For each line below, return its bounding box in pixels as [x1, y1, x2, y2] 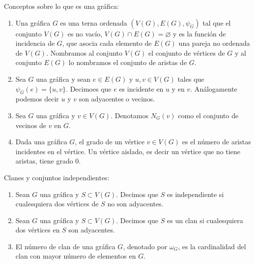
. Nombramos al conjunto [46, 47, 123, 58]
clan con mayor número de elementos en [15, 251, 136, 261]
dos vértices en [15, 225, 60, 235]
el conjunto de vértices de [148, 47, 225, 58]
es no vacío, [67, 28, 103, 38]
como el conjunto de [178, 110, 239, 120]
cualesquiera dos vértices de [15, 198, 99, 209]
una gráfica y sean [36, 73, 91, 84]
